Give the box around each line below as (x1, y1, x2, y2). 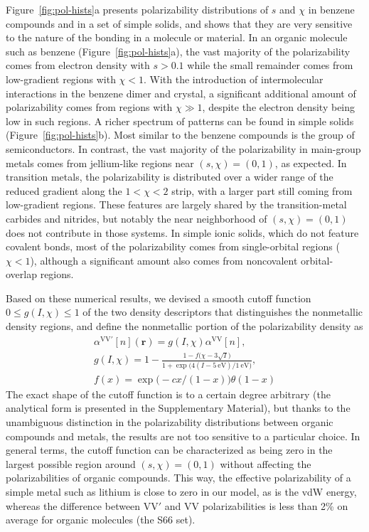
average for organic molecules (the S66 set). (6, 512, 196, 527)
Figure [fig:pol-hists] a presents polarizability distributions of (6, 2, 269, 16)
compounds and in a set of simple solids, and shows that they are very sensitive (6, 16, 353, 31)
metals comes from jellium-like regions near (6, 155, 194, 170)
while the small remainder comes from (187, 58, 353, 73)
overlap (6, 267, 37, 282)
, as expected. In (274, 155, 347, 170)
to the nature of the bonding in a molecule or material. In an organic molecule (6, 30, 348, 45)
